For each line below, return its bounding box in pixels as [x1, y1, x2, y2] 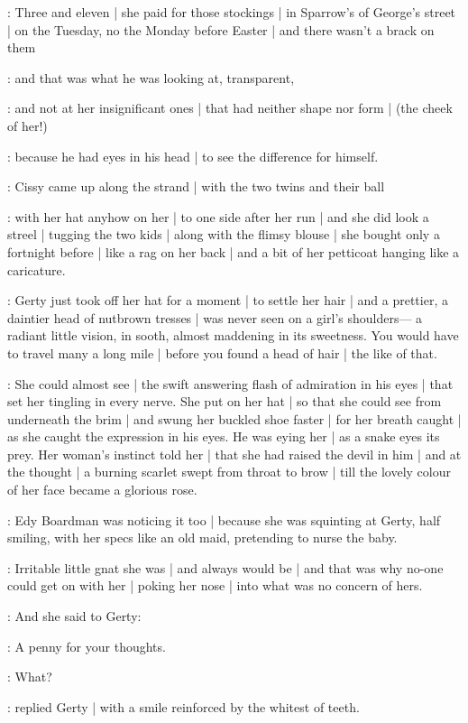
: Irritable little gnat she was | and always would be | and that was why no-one [7, 558, 444, 577]
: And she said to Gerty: [7, 607, 142, 626]
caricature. [7, 260, 66, 279]
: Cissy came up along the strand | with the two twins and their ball [7, 177, 385, 196]
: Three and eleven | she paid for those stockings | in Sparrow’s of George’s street [7, 3, 456, 21]
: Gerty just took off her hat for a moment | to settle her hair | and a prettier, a [7, 291, 448, 310]
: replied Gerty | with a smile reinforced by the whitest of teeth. [7, 697, 360, 716]
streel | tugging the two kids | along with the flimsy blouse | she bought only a [7, 225, 440, 244]
